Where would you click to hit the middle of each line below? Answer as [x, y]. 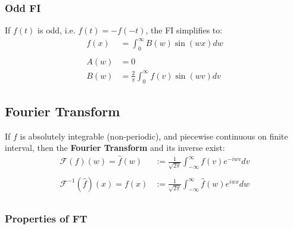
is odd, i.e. [57, 30]
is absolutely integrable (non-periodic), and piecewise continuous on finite [154, 136]
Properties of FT [46, 218]
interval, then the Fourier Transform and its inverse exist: [115, 148]
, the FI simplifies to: [184, 30]
